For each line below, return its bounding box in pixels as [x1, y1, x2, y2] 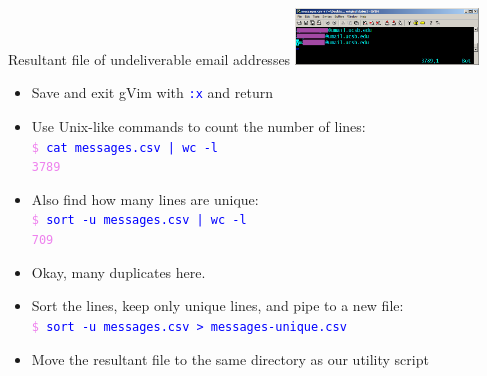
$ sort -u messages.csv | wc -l [31, 213, 247, 228]
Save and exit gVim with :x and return [31, 82, 273, 103]
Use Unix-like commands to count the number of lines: [31, 115, 366, 136]
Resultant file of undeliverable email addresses [8, 48, 291, 69]
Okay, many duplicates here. [31, 261, 206, 282]
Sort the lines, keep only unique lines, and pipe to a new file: [31, 295, 404, 316]
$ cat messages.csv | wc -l [31, 140, 218, 155]
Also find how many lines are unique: [31, 188, 259, 209]
